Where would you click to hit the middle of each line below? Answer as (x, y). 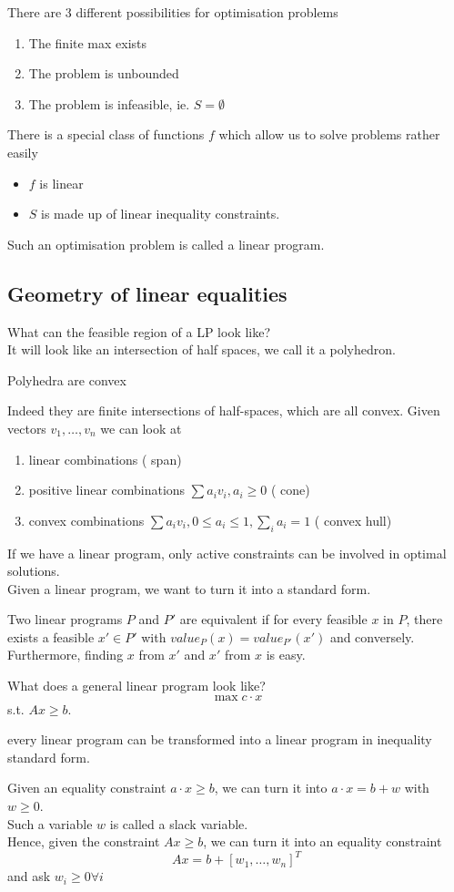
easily (23, 152)
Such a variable (50, 823)
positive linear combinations (107, 490)
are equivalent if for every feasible (273, 619)
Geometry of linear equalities (147, 293)
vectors (27, 428)
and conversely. (372, 636)
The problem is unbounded (104, 73)
